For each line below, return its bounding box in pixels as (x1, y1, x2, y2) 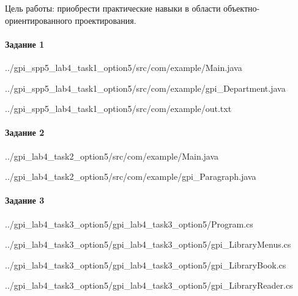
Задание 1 (5, 37, 45, 50)
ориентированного (5, 13, 72, 26)
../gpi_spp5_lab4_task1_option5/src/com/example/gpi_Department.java (5, 81, 286, 94)
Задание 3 (5, 194, 45, 207)
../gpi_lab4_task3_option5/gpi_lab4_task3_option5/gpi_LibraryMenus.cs (5, 238, 291, 251)
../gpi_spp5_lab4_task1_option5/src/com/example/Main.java (5, 61, 242, 73)
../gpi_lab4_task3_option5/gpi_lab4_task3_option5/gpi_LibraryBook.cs (5, 258, 286, 271)
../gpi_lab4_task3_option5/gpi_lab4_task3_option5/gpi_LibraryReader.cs (5, 279, 293, 292)
